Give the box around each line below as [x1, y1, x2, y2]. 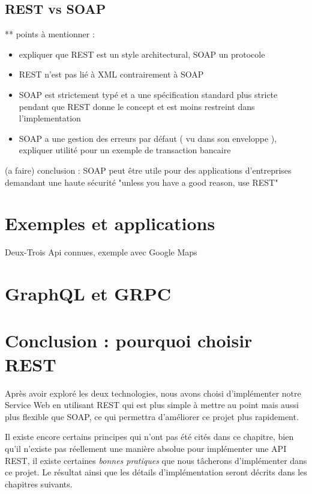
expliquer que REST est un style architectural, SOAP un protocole [19, 47, 265, 60]
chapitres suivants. [5, 477, 73, 490]
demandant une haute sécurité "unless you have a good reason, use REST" [5, 175, 278, 188]
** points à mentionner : [5, 28, 95, 40]
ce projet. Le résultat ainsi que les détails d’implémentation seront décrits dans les [5, 466, 307, 478]
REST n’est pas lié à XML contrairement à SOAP [19, 68, 204, 81]
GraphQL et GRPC [5, 281, 172, 306]
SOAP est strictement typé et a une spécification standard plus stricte [19, 88, 278, 100]
